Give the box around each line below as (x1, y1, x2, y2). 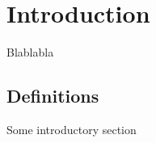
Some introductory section (6, 120, 137, 137)
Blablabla (6, 44, 54, 61)
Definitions (6, 83, 99, 108)
